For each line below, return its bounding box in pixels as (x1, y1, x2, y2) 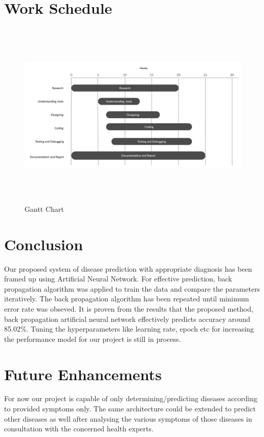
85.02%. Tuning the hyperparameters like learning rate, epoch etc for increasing (4, 323, 254, 334)
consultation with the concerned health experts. (4, 423, 153, 434)
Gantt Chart (25, 203, 64, 214)
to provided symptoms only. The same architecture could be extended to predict (4, 403, 256, 414)
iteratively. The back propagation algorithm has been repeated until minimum (4, 293, 249, 304)
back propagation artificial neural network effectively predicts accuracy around (4, 313, 251, 324)
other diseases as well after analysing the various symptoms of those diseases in (4, 413, 252, 424)
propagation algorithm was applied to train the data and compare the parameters (4, 283, 260, 294)
